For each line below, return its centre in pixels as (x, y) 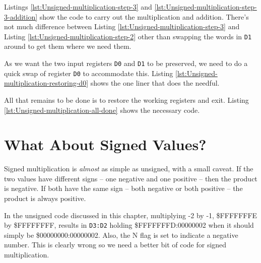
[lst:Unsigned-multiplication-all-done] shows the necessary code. (102, 110)
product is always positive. (45, 198)
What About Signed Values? (105, 144)
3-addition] (21, 16)
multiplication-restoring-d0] (46, 83)
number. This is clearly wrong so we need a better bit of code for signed (115, 245)
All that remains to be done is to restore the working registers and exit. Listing (126, 100)
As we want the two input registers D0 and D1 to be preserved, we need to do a (126, 63)
